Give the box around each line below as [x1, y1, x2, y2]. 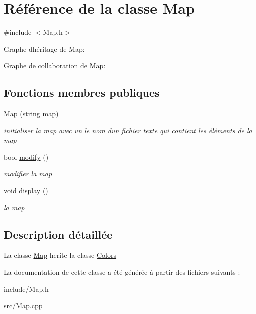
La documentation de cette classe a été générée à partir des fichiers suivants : [4, 267, 240, 277]
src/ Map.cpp [4, 300, 43, 311]
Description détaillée [4, 226, 113, 242]
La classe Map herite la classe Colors [4, 250, 117, 260]
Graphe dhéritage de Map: [4, 43, 85, 54]
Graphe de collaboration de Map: [4, 60, 106, 71]
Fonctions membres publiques [4, 85, 160, 100]
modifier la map [4, 168, 52, 179]
